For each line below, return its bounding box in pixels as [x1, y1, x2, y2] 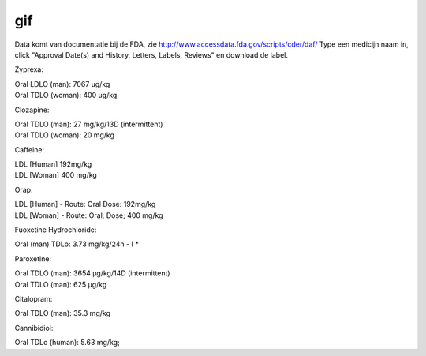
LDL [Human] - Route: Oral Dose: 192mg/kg [14, 200, 156, 209]
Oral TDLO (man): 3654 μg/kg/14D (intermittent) [14, 268, 170, 278]
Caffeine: [14, 144, 45, 154]
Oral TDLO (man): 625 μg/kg [14, 279, 107, 289]
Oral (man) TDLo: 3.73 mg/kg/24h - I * [14, 239, 140, 249]
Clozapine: [14, 105, 50, 114]
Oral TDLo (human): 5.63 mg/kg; [14, 338, 120, 347]
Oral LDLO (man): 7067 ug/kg [14, 79, 110, 88]
